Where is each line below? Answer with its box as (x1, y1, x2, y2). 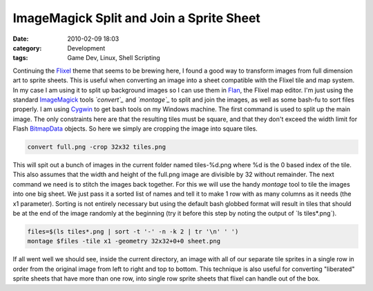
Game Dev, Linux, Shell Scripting (67, 54, 160, 62)
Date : (12, 35, 29, 43)
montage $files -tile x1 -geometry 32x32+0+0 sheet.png (27, 237, 221, 245)
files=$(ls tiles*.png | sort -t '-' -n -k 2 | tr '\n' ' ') (27, 227, 239, 235)
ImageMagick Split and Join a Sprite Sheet (12, 10, 260, 26)
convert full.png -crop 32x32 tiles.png (27, 143, 166, 151)
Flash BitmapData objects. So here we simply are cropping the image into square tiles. (12, 124, 258, 133)
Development (67, 44, 106, 52)
